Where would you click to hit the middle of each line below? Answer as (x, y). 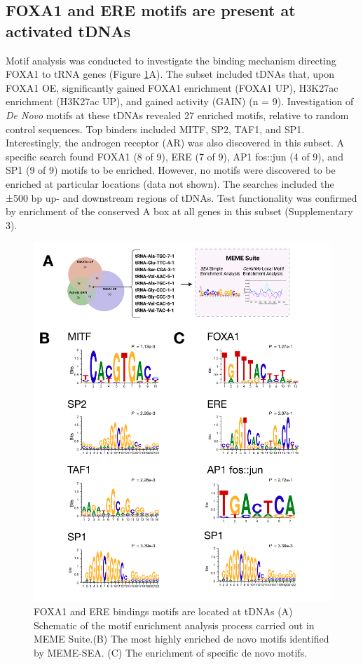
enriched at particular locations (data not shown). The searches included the (170, 183)
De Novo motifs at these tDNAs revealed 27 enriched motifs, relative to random (177, 115)
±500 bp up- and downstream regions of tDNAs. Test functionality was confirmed (181, 197)
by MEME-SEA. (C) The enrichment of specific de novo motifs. (171, 652)
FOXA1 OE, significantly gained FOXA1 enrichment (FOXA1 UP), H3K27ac (172, 87)
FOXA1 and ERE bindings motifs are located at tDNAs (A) (163, 611)
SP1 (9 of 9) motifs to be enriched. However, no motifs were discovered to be (171, 170)
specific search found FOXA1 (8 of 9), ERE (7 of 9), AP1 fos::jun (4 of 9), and (174, 156)
